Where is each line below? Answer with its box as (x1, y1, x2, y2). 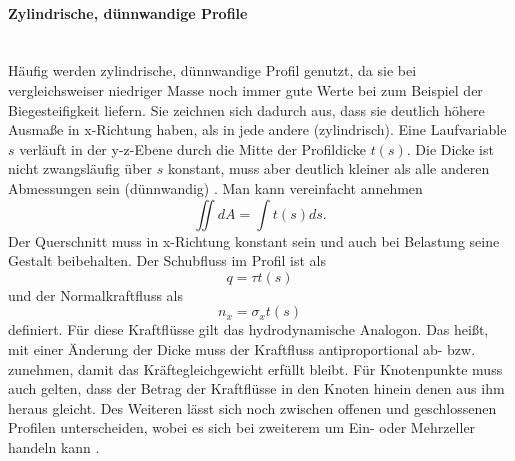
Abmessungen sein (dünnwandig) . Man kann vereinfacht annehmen (8, 177, 423, 198)
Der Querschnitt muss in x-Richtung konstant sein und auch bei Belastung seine (8, 230, 500, 251)
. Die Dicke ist (406, 138, 494, 159)
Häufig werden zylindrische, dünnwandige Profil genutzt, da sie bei (8, 60, 417, 81)
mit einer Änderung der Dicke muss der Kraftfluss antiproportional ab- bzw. (8, 338, 476, 359)
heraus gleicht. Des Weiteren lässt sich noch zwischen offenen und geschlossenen (8, 397, 497, 418)
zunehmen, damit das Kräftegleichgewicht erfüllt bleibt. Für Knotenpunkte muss (8, 358, 503, 379)
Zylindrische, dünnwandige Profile (8, 2, 248, 23)
